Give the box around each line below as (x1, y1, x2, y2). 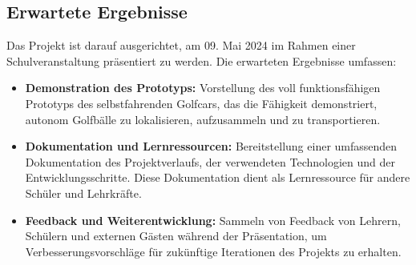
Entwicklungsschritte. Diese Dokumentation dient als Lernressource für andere (25, 169, 410, 186)
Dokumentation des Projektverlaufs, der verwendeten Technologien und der (25, 153, 396, 170)
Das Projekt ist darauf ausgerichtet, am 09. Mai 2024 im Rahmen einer (6, 37, 356, 54)
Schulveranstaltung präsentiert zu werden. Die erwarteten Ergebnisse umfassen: (6, 52, 397, 69)
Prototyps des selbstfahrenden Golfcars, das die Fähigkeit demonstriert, (25, 94, 378, 111)
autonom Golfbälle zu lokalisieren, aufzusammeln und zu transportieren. (25, 110, 381, 127)
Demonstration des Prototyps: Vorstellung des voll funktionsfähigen (25, 79, 381, 96)
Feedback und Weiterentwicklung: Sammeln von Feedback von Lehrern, (25, 211, 401, 228)
